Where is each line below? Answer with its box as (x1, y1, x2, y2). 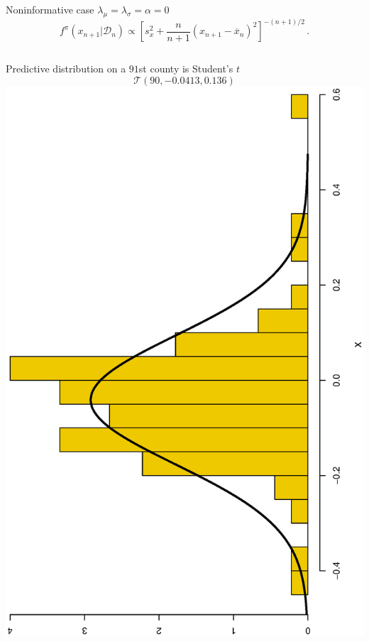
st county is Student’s (138, 61, 233, 76)
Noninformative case (6, 2, 94, 16)
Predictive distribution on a (6, 61, 126, 76)
